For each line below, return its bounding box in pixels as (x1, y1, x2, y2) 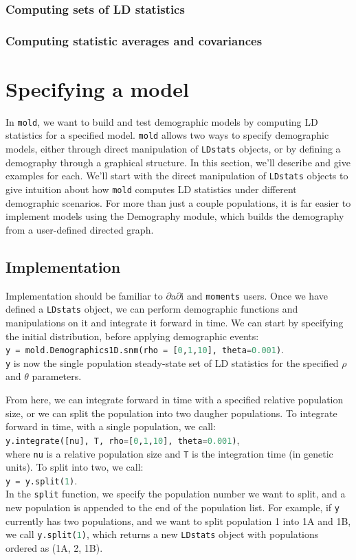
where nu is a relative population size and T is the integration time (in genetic (5, 446, 333, 460)
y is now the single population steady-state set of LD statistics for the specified (5, 355, 339, 370)
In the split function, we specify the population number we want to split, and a (5, 486, 346, 501)
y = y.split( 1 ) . (5, 473, 78, 487)
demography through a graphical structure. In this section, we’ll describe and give (5, 155, 351, 169)
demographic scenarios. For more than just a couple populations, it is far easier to (5, 195, 351, 210)
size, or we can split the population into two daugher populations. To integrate (5, 405, 337, 420)
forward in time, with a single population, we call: (5, 419, 216, 434)
